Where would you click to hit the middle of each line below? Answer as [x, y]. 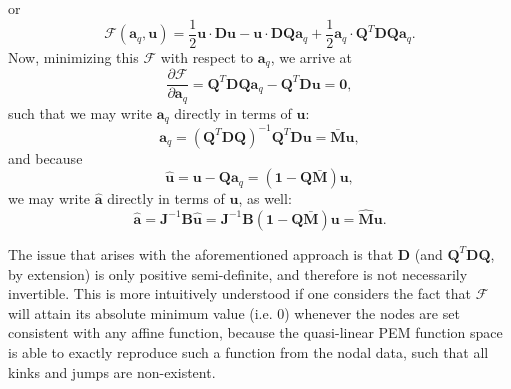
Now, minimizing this [73, 56]
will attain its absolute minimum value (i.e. [140, 312]
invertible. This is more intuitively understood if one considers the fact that [239, 293]
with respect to [207, 56]
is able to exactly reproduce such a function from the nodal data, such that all [248, 351]
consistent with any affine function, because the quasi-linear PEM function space [255, 332]
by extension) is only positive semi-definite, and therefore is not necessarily [238, 273]
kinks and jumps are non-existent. [112, 371]
